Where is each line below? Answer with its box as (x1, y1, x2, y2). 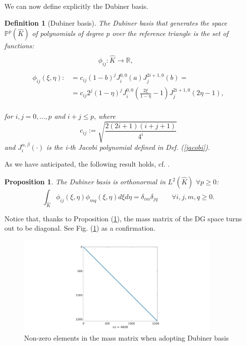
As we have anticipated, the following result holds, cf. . (4, 159, 170, 169)
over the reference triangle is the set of (112, 28, 229, 38)
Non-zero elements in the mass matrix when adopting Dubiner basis (24, 333, 229, 343)
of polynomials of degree (32, 28, 104, 38)
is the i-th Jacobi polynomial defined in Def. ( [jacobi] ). (46, 141, 210, 152)
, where (93, 110, 116, 121)
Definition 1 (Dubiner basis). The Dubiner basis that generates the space (4, 17, 227, 28)
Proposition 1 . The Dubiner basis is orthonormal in (4, 176, 166, 186)
